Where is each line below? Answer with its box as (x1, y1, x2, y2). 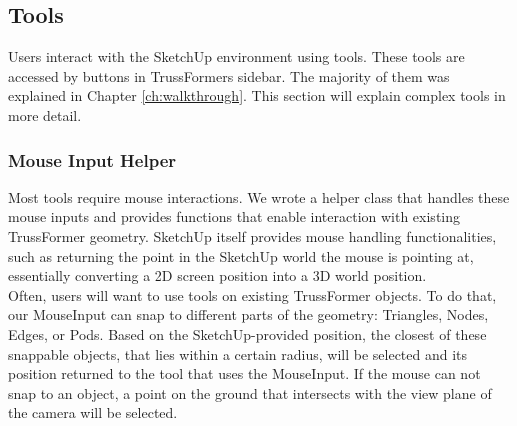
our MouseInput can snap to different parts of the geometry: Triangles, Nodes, (8, 304, 489, 325)
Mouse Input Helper (8, 147, 177, 172)
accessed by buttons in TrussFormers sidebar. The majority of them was (8, 65, 450, 86)
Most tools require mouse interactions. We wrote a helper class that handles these (8, 186, 510, 207)
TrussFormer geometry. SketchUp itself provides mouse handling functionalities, (8, 225, 497, 246)
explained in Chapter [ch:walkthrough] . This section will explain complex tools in (8, 85, 506, 106)
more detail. (8, 104, 82, 125)
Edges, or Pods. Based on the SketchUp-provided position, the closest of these (8, 323, 487, 344)
